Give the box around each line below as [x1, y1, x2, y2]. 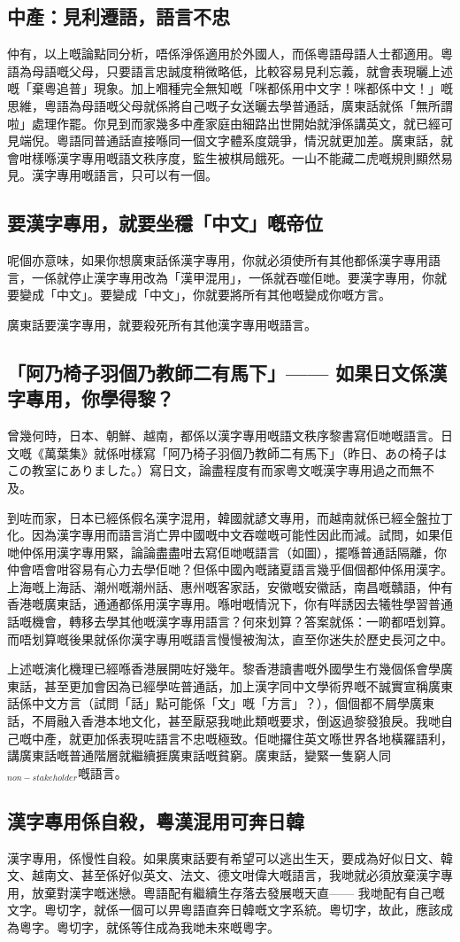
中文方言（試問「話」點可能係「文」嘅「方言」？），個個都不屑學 [31, 694, 410, 712]
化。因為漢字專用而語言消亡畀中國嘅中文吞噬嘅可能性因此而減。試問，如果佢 [7, 525, 453, 544]
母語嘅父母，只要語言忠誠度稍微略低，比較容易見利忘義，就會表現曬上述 [31, 61, 453, 80]
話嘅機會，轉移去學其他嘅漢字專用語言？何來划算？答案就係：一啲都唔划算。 [7, 612, 453, 631]
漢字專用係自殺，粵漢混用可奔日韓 [7, 806, 304, 834]
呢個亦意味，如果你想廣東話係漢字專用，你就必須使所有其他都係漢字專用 [7, 251, 428, 269]
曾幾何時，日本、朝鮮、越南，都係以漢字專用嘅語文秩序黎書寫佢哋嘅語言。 [7, 426, 441, 445]
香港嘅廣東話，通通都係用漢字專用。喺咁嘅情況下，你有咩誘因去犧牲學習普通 [7, 595, 453, 613]
